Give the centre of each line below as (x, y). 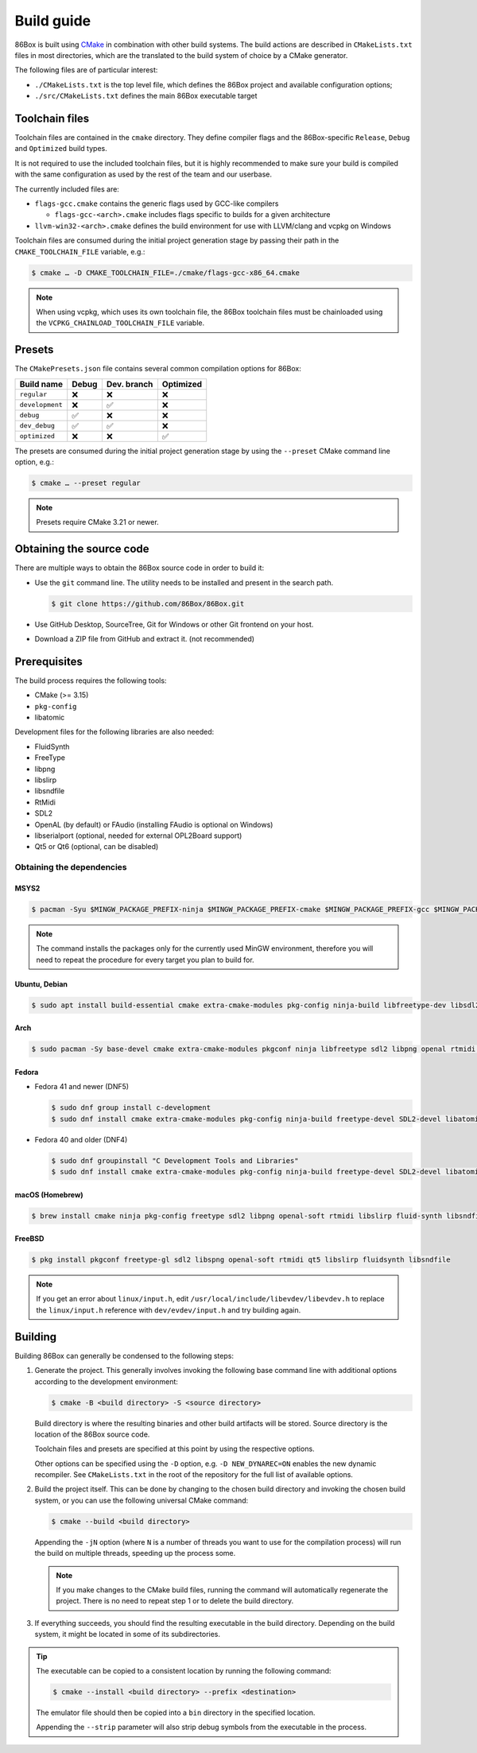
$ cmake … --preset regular (86, 483)
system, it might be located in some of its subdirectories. (128, 1635)
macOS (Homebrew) (49, 1195)
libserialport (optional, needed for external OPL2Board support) (138, 836)
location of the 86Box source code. (92, 1434)
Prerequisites (48, 661)
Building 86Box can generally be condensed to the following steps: (124, 1355)
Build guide (53, 21)
